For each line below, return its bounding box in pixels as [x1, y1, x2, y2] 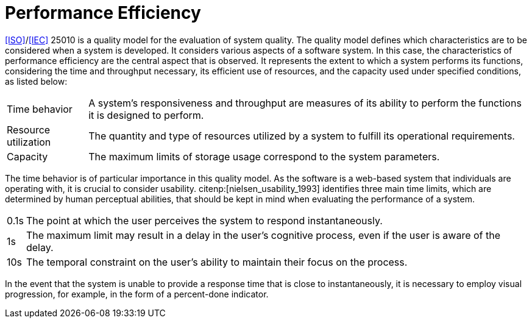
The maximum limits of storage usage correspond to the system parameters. [88, 150, 440, 163]
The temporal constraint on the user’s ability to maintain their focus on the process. [26, 255, 408, 268]
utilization [7, 135, 51, 148]
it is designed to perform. [88, 108, 204, 121]
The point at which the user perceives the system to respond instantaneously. [26, 214, 383, 227]
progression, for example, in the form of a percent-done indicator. [5, 288, 269, 299]
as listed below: [5, 76, 68, 87]
